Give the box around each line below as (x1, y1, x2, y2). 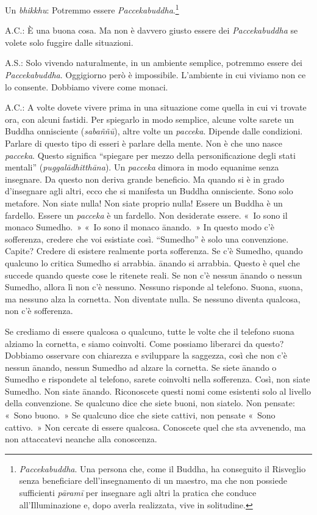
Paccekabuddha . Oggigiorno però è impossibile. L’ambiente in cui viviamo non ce (5, 68, 306, 81)
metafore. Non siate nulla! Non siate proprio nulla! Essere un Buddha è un (5, 196, 283, 209)
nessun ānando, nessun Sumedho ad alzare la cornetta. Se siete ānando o (5, 360, 277, 373)
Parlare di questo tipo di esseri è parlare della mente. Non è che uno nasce (5, 137, 282, 149)
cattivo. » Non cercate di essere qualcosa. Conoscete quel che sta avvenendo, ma (5, 420, 306, 433)
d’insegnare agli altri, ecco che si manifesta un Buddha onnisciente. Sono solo (5, 184, 293, 197)
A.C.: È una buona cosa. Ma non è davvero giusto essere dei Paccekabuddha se (5, 24, 298, 37)
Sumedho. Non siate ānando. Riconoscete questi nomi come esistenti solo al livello (5, 384, 311, 397)
